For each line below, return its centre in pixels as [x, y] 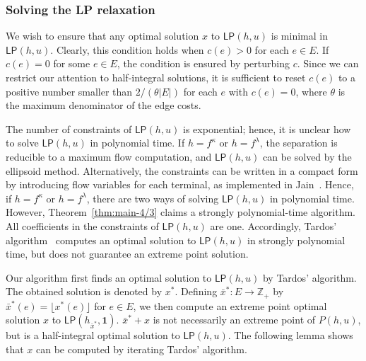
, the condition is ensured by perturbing [203, 63]
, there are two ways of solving [153, 198]
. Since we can [328, 63]
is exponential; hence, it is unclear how [267, 128]
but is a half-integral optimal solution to [93, 335]
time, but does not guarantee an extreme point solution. [127, 254]
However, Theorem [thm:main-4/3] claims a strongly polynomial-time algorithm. [181, 212]
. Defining [196, 291]
